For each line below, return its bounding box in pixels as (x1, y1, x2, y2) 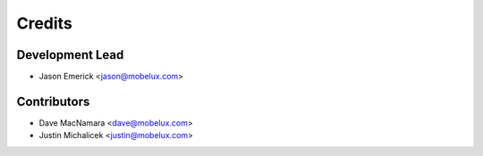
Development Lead (16, 47, 124, 62)
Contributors (16, 94, 90, 109)
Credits (16, 13, 73, 33)
